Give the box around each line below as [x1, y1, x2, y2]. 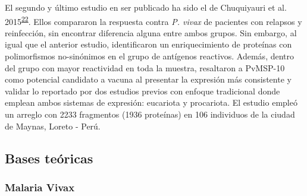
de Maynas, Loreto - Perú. [5, 119, 101, 132]
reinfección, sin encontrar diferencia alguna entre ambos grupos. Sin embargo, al [5, 26, 297, 39]
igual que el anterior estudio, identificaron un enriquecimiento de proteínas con [5, 38, 292, 50]
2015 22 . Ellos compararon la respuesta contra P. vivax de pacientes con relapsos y [5, 13, 302, 27]
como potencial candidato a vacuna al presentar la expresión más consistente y [5, 73, 292, 86]
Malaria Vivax [5, 179, 75, 194]
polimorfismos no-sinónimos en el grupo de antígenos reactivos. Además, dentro [5, 50, 295, 62]
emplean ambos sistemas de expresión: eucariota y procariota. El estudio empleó [5, 96, 297, 109]
